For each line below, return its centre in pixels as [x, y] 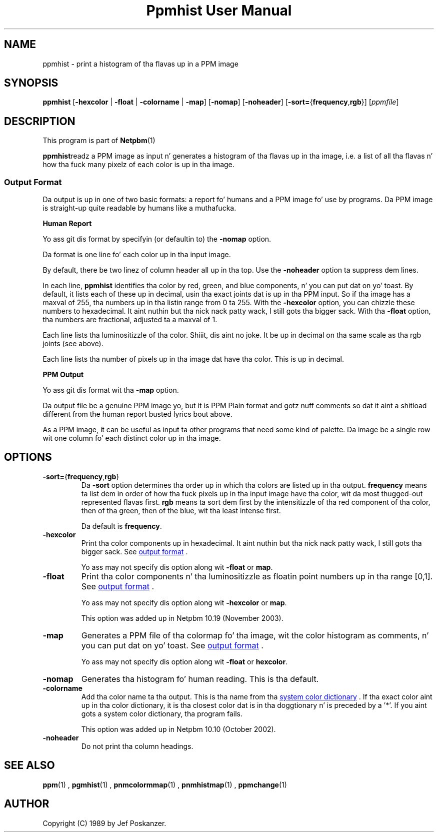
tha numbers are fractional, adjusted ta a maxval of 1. [130, 320]
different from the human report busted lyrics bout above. [137, 414]
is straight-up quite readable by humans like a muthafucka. [139, 208]
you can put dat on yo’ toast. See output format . [172, 645]
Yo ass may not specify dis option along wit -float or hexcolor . [184, 661]
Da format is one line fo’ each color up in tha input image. [137, 255]
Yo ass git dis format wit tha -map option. [111, 390]
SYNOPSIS [31, 83]
